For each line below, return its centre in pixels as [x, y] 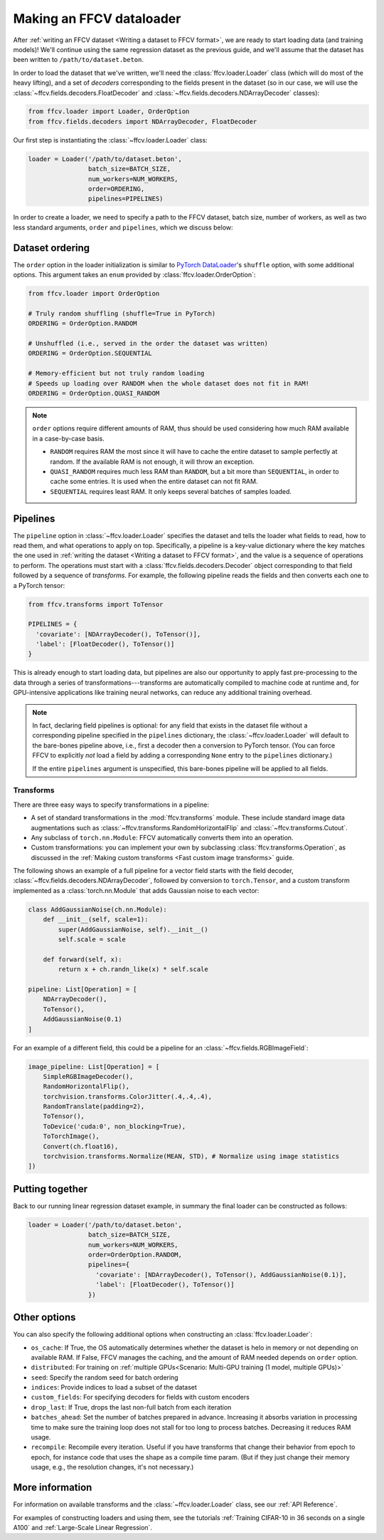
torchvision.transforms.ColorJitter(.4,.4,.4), [128, 1096]
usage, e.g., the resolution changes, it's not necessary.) [112, 1467]
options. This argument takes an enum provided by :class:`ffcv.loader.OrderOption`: [134, 275]
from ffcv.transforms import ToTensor [96, 604]
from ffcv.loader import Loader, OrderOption [109, 112]
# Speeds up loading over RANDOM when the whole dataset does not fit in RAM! [169, 383]
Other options [44, 1317]
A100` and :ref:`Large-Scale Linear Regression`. [83, 1527]
